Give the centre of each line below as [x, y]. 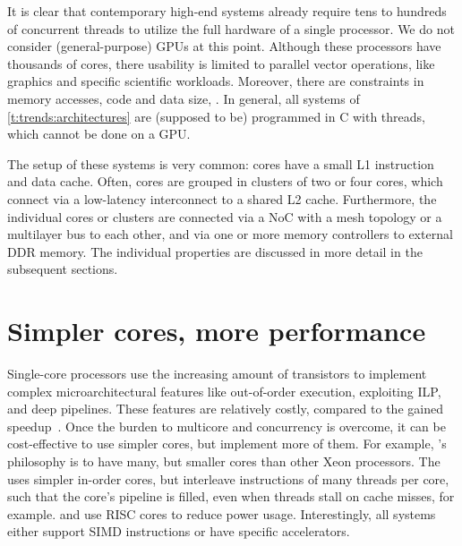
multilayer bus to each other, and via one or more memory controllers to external [230, 234]
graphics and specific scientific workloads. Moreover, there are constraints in [216, 81]
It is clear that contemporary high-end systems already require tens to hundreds [227, 11]
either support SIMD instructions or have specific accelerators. [179, 531]
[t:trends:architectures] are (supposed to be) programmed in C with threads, [216, 116]
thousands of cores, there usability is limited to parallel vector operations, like [221, 63]
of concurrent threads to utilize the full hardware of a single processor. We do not [231, 28]
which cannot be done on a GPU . [99, 134]
